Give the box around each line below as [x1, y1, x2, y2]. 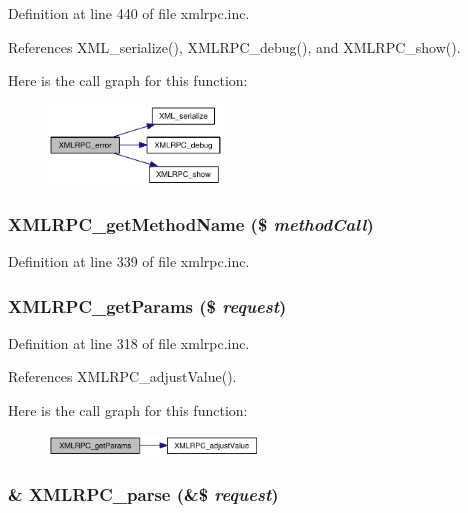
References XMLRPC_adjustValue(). [8, 366, 237, 387]
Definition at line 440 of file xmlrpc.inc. [8, 3, 250, 23]
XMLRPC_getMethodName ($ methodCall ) [8, 211, 374, 236]
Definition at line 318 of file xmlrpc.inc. [8, 332, 250, 353]
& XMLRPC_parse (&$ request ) [8, 482, 279, 507]
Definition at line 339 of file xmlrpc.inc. [8, 251, 250, 272]
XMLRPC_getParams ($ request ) [8, 293, 287, 318]
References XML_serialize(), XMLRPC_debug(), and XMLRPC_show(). [8, 36, 461, 57]
